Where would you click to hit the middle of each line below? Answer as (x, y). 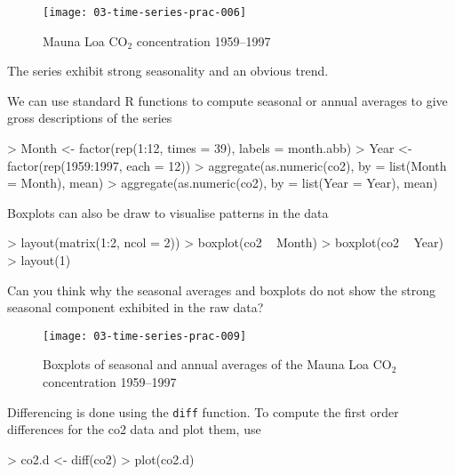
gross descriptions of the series (90, 118)
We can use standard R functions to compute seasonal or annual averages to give (227, 100)
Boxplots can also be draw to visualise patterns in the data (168, 212)
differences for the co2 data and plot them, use (134, 429)
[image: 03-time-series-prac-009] (145, 336)
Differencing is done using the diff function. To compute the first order (203, 411)
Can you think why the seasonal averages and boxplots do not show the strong (221, 290)
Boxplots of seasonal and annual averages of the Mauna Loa (206, 364)
